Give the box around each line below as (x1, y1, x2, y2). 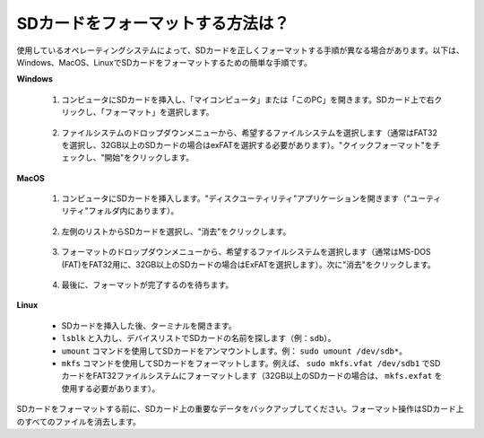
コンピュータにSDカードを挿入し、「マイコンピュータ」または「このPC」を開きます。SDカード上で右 (61, 94, 435, 105)
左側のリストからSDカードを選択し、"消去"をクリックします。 (61, 225, 291, 237)
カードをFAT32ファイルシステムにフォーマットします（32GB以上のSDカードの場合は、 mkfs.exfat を (61, 371, 443, 381)
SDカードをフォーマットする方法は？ (16, 13, 290, 33)
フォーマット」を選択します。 (104, 107, 214, 118)
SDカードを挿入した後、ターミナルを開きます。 (61, 320, 237, 331)
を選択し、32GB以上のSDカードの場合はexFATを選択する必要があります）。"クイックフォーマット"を (61, 139, 433, 150)
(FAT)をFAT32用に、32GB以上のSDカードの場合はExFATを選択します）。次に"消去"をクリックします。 (61, 258, 436, 269)
